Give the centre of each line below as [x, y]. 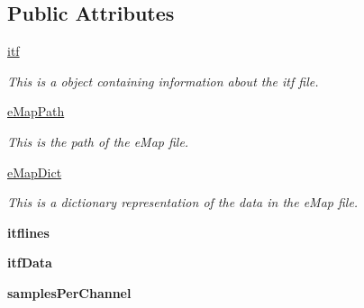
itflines [28, 232]
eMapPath [36, 111]
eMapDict [35, 172]
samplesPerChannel [69, 292]
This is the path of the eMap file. [98, 141]
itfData [30, 263]
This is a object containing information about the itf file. [163, 81]
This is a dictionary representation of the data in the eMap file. [183, 202]
